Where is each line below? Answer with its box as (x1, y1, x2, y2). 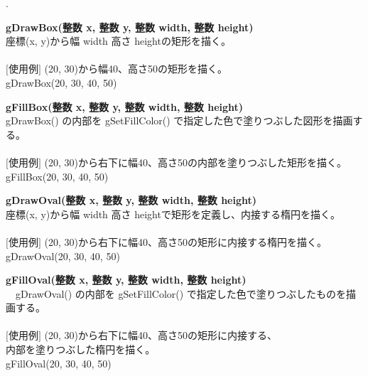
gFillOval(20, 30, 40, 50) (6, 355, 112, 370)
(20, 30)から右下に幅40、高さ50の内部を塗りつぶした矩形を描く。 (44, 154, 347, 169)
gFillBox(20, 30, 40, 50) (6, 168, 109, 183)
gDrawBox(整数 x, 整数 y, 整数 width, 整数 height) (6, 19, 254, 34)
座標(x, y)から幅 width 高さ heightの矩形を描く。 (6, 33, 231, 48)
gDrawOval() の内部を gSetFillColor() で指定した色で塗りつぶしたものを (15, 286, 346, 301)
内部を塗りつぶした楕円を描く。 (6, 342, 156, 357)
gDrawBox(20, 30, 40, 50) (6, 75, 117, 90)
